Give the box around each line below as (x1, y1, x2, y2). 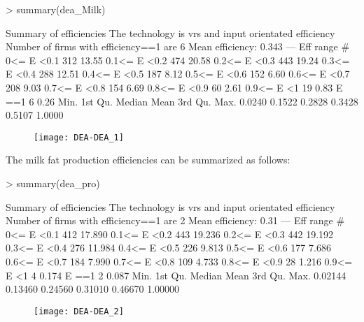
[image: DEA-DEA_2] (34, 306, 124, 316)
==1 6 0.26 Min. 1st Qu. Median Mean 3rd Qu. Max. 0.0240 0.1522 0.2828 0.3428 (6, 94, 358, 108)
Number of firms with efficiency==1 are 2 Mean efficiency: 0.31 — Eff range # (6, 213, 345, 228)
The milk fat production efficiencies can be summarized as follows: (6, 152, 290, 167)
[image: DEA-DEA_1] (34, 132, 124, 142)
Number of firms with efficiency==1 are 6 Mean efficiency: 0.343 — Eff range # (6, 39, 350, 54)
